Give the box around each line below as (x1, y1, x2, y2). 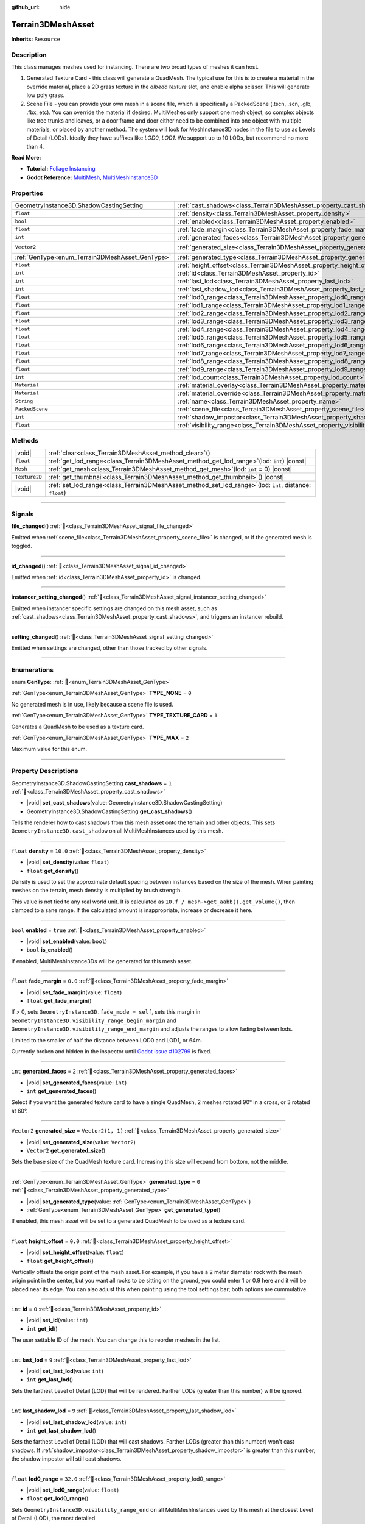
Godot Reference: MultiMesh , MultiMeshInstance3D (26, 174, 158, 181)
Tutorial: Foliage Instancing (26, 165, 96, 173)
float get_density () (26, 867, 79, 874)
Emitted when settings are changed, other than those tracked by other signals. (11, 644, 208, 652)
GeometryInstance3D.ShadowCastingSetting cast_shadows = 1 (11, 779, 172, 786)
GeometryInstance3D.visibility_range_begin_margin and (11, 1017, 176, 1024)
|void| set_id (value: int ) (26, 1317, 88, 1324)
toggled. (11, 543, 33, 550)
